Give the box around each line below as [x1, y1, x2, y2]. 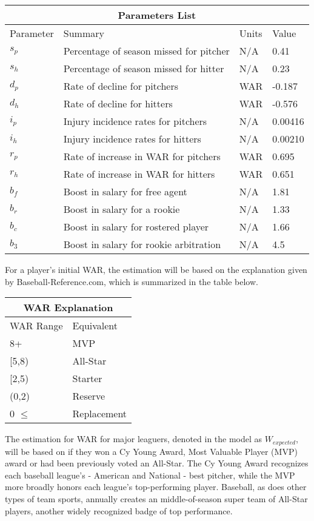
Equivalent [72, 318, 118, 333]
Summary [63, 26, 104, 40]
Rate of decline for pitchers [63, 79, 179, 93]
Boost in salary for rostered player [63, 220, 209, 234]
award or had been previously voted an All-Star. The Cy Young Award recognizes [5, 457, 309, 469]
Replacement [72, 406, 127, 421]
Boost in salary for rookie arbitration [63, 237, 221, 251]
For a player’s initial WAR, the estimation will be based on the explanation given [5, 263, 307, 275]
